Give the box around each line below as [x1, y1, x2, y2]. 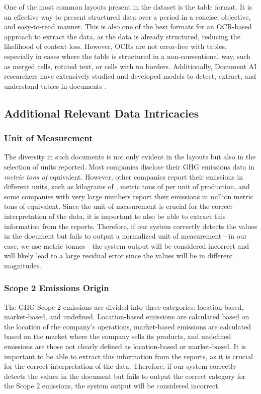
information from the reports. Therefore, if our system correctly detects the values [4, 220, 257, 231]
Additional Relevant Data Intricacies [4, 105, 199, 121]
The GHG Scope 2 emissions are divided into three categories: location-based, [4, 301, 244, 312]
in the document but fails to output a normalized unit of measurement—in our [4, 231, 247, 241]
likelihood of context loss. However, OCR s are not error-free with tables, [4, 41, 227, 51]
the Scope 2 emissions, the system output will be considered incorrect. [4, 380, 220, 391]
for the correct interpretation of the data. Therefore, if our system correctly [4, 361, 237, 371]
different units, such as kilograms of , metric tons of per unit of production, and [4, 181, 250, 192]
